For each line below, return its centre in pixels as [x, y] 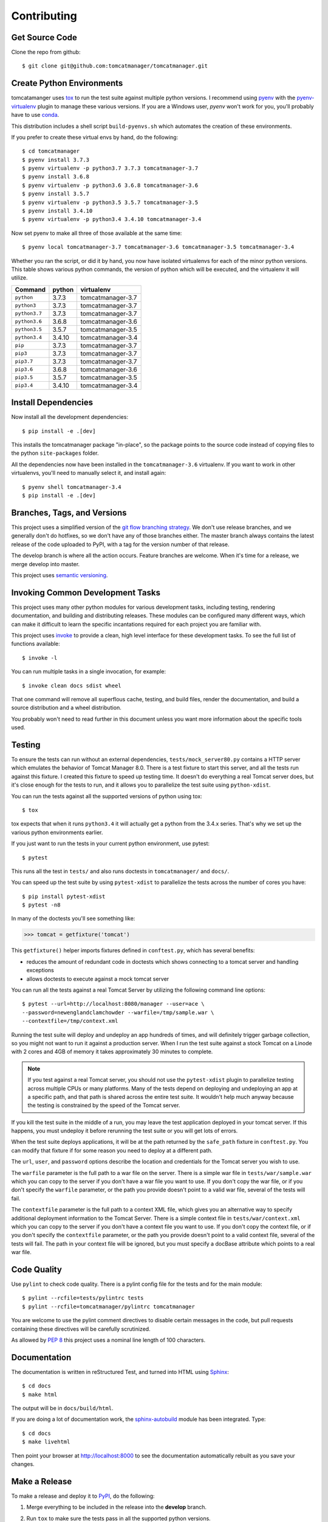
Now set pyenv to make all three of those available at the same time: [97, 233]
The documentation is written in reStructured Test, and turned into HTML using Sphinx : [120, 1372]
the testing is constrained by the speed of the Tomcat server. [104, 1106]
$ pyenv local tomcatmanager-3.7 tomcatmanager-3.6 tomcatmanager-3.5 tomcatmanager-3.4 [158, 247]
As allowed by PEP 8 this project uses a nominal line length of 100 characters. [108, 1340]
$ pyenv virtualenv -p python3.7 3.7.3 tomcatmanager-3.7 [110, 168]
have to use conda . [35, 115]
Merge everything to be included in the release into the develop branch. [116, 1507]
